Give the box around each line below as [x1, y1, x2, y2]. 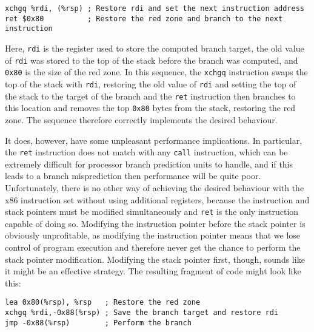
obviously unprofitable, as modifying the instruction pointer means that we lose [5, 229, 301, 242]
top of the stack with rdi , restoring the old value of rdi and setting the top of [5, 77, 296, 90]
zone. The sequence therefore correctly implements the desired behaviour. [5, 113, 278, 126]
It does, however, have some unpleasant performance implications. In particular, [5, 134, 302, 146]
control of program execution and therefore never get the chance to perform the [5, 240, 301, 253]
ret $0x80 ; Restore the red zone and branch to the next [5, 14, 283, 23]
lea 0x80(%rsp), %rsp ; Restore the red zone [5, 298, 201, 307]
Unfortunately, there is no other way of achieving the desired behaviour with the [5, 181, 304, 194]
